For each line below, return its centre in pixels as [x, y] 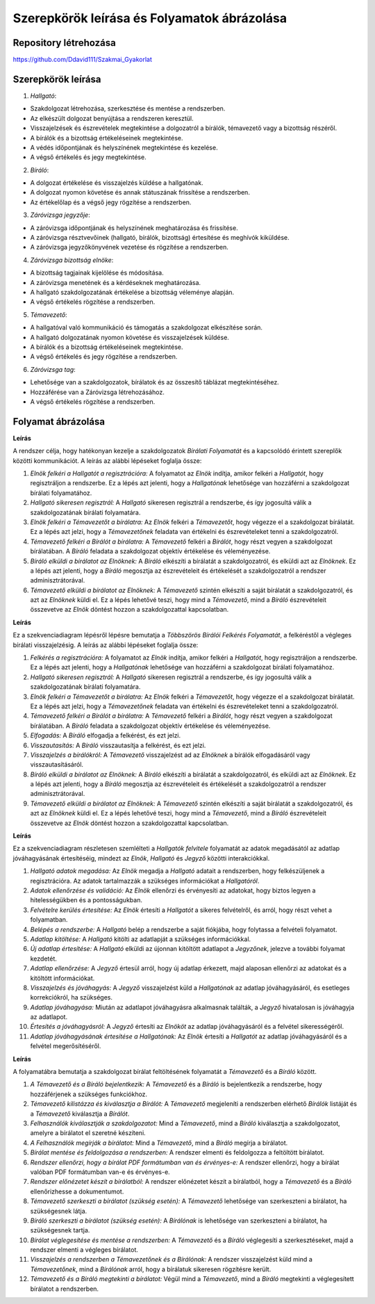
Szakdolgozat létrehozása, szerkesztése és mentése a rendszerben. [128, 108]
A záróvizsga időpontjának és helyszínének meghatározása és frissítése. [134, 228]
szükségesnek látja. [59, 1211]
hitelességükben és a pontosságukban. [86, 900]
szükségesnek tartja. [60, 1230]
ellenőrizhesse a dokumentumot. [77, 1191]
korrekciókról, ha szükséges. [71, 997]
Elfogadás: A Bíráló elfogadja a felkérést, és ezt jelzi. [106, 735]
